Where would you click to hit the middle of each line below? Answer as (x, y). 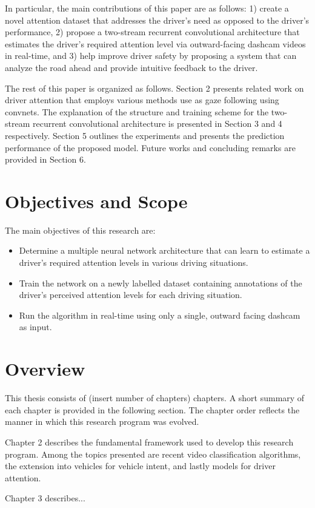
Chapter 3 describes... (45, 498)
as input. (35, 327)
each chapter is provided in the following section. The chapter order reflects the (152, 409)
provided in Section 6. (45, 159)
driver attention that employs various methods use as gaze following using (142, 100)
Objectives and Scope (96, 201)
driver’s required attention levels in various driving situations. (134, 262)
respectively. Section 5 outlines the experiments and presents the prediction (145, 135)
